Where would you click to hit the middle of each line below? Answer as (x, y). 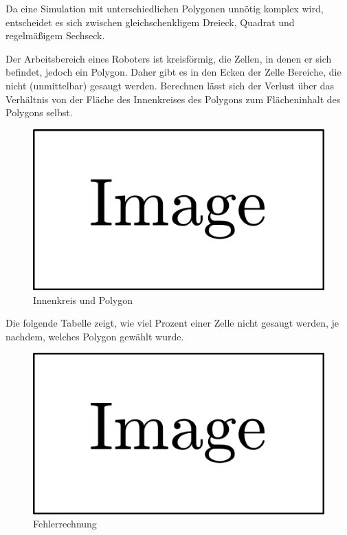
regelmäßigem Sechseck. (55, 35)
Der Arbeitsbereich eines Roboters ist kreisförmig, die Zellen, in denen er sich (169, 58)
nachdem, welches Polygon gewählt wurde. (95, 336)
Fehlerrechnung (65, 524)
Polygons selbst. (39, 112)
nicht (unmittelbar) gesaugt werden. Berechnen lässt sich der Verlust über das (170, 85)
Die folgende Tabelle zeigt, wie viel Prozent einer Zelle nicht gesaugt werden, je (172, 323)
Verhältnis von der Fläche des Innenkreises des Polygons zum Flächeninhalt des (173, 99)
